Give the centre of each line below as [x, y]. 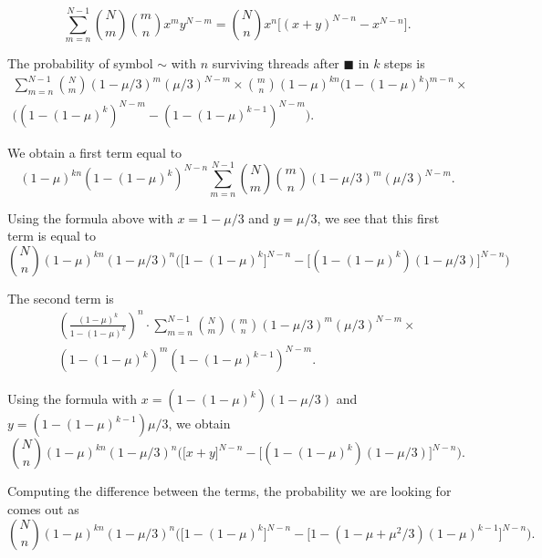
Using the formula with [73, 399]
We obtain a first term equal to [95, 152]
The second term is [61, 298]
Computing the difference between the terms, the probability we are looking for [229, 491]
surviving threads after [276, 63]
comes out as [43, 509]
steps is [405, 63]
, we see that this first [378, 217]
